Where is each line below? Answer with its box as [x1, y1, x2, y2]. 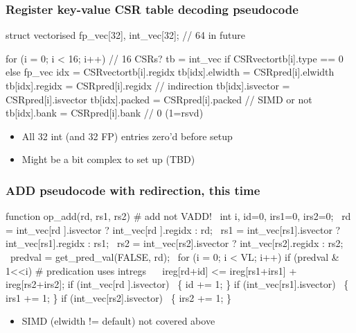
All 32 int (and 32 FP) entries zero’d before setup [21, 128, 233, 143]
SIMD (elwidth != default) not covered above [21, 314, 215, 328]
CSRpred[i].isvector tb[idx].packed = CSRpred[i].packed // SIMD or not [6, 92, 312, 106]
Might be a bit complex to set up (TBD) [21, 152, 195, 166]
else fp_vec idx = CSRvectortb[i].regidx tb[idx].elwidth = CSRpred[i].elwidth [6, 65, 335, 79]
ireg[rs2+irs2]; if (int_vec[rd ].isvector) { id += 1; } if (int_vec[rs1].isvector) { [6, 277, 349, 291]
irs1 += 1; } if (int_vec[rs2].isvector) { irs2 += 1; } [6, 290, 231, 305]
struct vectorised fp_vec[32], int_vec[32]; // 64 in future [6, 28, 245, 42]
